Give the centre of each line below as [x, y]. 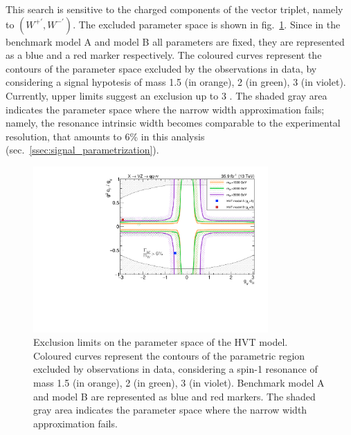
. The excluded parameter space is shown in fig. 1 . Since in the [207, 24]
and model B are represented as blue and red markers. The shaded [174, 396]
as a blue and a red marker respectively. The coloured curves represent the [164, 55]
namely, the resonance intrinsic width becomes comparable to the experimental [173, 123]
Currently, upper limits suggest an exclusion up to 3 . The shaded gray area [166, 95]
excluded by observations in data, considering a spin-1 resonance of [175, 369]
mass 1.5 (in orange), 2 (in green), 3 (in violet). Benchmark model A [179, 383]
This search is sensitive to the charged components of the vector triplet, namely [174, 9]
